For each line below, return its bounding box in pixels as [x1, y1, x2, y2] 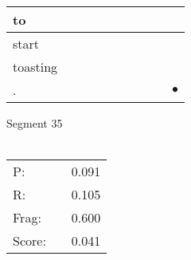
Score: [13, 231, 46, 250]
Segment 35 [6, 115, 63, 131]
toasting [13, 57, 58, 76]
